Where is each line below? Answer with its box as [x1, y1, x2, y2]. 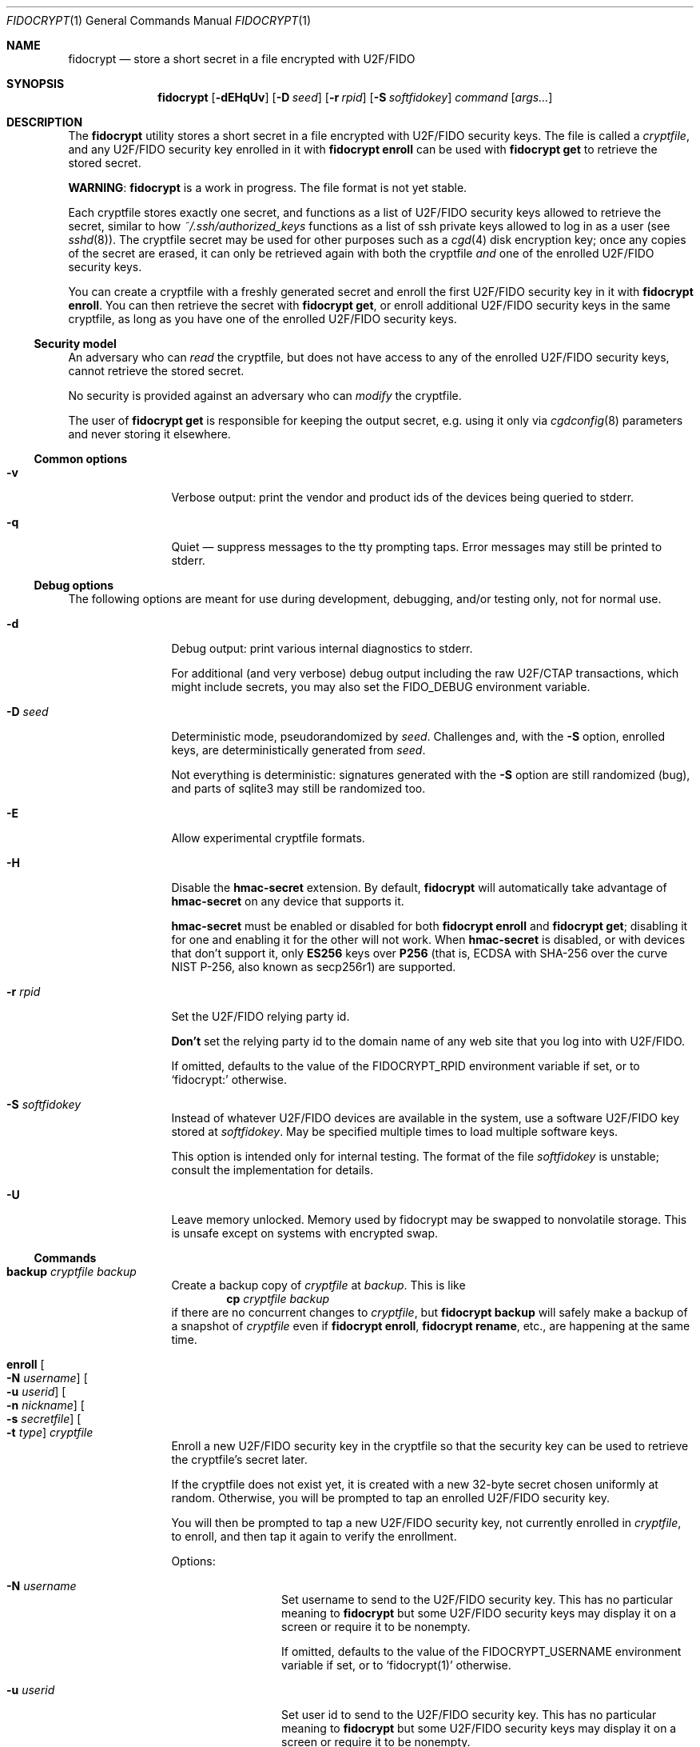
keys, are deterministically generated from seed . [171, 743, 426, 757]
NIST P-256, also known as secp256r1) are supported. [171, 960, 456, 973]
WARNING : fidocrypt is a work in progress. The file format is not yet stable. [68, 181, 467, 194]
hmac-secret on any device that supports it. [171, 894, 404, 908]
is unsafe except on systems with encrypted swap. [171, 1226, 439, 1240]
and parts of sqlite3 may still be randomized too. [171, 782, 426, 795]
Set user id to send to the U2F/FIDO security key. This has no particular [281, 1708, 657, 1721]
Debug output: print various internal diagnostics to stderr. [171, 642, 473, 655]
